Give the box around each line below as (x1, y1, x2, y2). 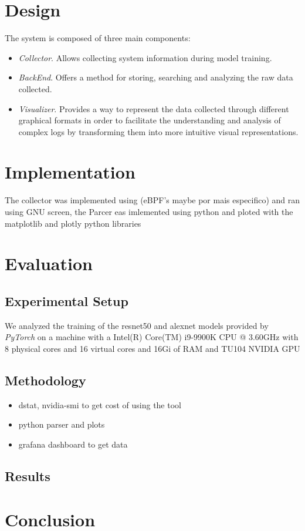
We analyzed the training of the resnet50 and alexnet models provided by (5, 319, 269, 331)
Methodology (5, 371, 86, 389)
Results (5, 466, 50, 485)
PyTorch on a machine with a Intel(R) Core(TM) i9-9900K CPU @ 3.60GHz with (5, 331, 299, 343)
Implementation (5, 160, 135, 184)
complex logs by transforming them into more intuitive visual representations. (18, 125, 299, 137)
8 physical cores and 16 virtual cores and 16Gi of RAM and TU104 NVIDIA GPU (5, 342, 300, 354)
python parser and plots (18, 418, 105, 431)
